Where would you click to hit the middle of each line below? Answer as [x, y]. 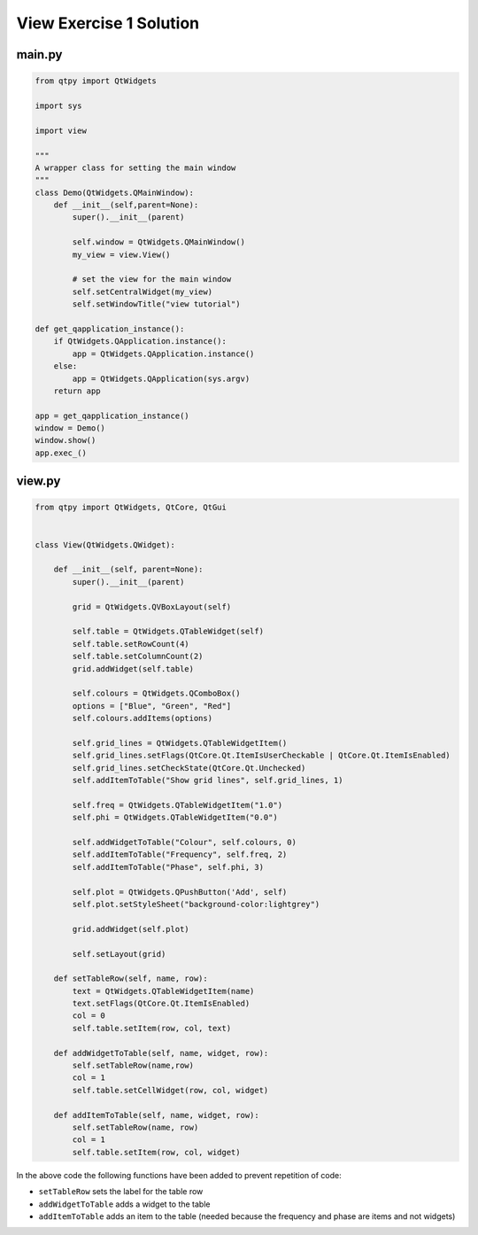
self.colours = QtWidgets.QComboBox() [156, 694]
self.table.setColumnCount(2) [138, 656]
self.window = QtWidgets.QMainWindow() [158, 242]
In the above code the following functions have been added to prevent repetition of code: [179, 1175]
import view [61, 130]
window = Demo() [70, 428]
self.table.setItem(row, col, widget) [156, 1152]
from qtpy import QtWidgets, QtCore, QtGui [131, 508]
